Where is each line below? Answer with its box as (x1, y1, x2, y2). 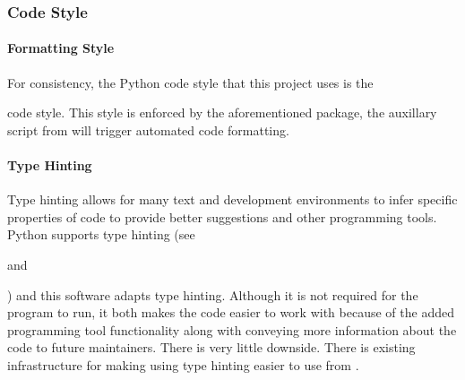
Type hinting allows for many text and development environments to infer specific (7, 190, 458, 209)
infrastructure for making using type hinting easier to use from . (7, 355, 359, 374)
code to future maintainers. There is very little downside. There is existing (7, 338, 416, 357)
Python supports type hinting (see (7, 225, 195, 244)
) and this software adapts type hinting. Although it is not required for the (7, 285, 418, 304)
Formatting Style (7, 39, 115, 57)
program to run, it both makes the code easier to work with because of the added (7, 303, 454, 322)
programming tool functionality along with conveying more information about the (7, 320, 457, 339)
